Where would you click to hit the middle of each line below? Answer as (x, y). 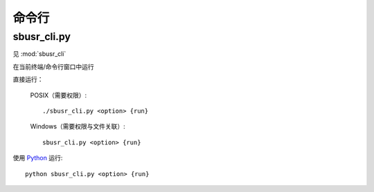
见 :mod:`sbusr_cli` (39, 54)
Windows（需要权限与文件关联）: (78, 126)
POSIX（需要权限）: (58, 95)
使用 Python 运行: (38, 158)
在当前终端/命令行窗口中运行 (54, 66)
